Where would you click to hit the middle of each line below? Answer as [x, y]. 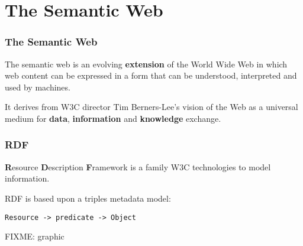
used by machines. [38, 87]
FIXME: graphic [35, 236]
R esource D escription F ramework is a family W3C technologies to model [138, 166]
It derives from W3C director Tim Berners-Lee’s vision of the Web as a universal [151, 107]
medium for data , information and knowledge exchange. [113, 118]
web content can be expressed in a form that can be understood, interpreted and [151, 75]
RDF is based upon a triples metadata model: [88, 198]
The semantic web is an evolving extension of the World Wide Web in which [146, 64]
